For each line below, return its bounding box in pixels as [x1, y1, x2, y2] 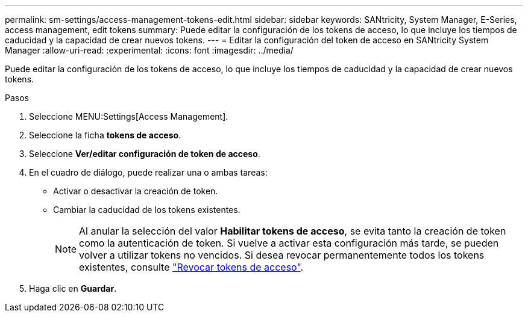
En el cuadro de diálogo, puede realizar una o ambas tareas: [29, 167, 268, 177]
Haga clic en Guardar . [29, 283, 117, 294]
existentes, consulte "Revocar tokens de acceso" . [79, 261, 304, 273]
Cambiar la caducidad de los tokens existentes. [53, 205, 240, 215]
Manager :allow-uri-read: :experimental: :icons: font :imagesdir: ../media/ [5, 45, 294, 55]
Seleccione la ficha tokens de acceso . [29, 130, 181, 140]
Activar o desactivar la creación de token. [53, 186, 218, 196]
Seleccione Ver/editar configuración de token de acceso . [29, 149, 260, 159]
